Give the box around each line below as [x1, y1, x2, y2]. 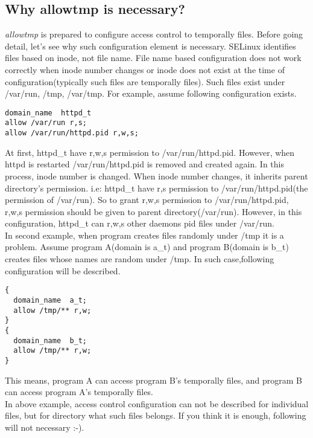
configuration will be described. [5, 264, 121, 277]
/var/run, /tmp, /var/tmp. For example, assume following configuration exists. [5, 87, 297, 100]
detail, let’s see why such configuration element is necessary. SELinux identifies [5, 39, 296, 52]
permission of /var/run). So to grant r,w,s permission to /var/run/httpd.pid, [5, 193, 289, 206]
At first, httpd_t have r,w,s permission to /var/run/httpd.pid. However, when [5, 146, 295, 158]
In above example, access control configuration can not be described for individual [5, 397, 309, 410]
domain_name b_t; [13, 336, 87, 345]
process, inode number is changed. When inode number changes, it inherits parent [5, 169, 308, 182]
